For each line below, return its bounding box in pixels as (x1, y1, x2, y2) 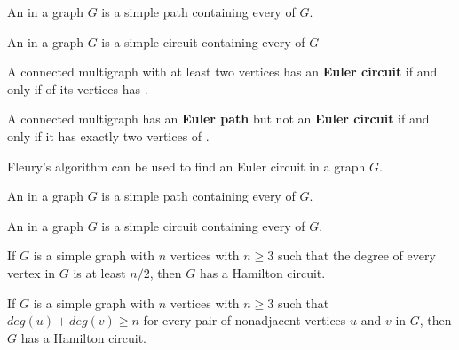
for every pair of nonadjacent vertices (143, 311, 346, 330)
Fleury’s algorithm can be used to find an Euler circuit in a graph (7, 156, 366, 175)
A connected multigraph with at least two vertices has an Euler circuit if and (7, 62, 438, 81)
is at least (73, 263, 126, 282)
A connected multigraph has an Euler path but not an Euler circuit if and (7, 109, 430, 128)
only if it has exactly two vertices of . (7, 126, 210, 145)
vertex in (7, 263, 56, 282)
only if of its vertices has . (7, 79, 148, 98)
